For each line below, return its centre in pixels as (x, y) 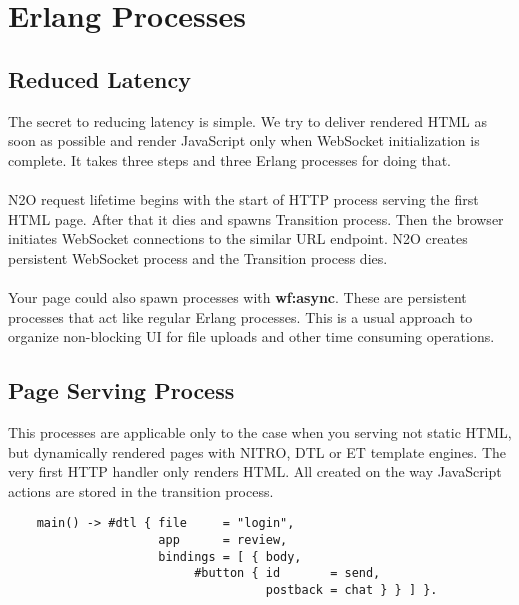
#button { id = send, (287, 573)
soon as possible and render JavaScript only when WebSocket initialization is (244, 140)
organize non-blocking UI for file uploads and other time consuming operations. (251, 336)
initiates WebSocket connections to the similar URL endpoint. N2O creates (238, 238)
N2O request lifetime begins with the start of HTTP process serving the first (243, 198)
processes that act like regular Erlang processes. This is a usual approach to (240, 316)
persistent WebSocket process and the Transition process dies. (198, 257)
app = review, (223, 539)
